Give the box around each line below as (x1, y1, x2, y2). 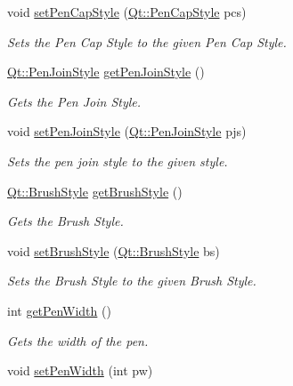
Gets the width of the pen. (7, 331, 149, 350)
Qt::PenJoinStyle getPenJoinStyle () (7, 62, 205, 81)
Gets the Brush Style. (7, 212, 124, 230)
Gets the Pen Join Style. (7, 92, 142, 110)
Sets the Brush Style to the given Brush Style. (7, 271, 256, 290)
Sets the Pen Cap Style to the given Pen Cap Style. (7, 32, 287, 51)
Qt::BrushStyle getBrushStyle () (7, 181, 183, 200)
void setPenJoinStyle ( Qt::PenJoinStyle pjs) (7, 122, 247, 141)
